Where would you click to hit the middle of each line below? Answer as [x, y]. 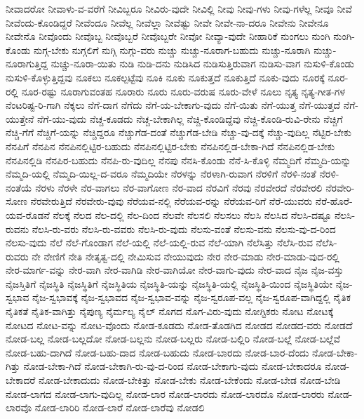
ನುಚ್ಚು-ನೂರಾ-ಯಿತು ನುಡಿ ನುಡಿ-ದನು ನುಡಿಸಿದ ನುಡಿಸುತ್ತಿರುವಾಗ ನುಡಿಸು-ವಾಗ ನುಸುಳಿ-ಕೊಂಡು [202, 64]
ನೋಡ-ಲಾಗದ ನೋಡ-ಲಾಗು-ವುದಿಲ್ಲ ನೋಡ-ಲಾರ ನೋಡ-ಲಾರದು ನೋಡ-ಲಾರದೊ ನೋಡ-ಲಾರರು [165, 393]
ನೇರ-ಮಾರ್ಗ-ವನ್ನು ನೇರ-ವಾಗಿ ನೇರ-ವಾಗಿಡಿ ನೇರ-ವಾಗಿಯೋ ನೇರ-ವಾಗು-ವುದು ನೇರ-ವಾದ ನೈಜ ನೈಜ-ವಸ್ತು [175, 270]
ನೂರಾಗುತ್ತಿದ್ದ [27, 64]
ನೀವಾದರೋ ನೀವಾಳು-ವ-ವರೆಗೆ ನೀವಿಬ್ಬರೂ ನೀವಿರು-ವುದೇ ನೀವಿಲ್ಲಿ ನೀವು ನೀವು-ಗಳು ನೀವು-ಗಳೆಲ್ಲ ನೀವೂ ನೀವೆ [179, 8]
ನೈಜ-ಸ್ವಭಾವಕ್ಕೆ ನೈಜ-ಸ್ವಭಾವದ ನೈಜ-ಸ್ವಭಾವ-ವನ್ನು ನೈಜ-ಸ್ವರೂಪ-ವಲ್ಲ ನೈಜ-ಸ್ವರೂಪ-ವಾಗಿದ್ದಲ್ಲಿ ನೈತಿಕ [191, 297]
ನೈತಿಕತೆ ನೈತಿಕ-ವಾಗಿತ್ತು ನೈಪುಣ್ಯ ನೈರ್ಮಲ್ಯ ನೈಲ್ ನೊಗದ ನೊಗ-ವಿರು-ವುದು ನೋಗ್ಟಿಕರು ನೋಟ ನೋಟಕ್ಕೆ [170, 311]
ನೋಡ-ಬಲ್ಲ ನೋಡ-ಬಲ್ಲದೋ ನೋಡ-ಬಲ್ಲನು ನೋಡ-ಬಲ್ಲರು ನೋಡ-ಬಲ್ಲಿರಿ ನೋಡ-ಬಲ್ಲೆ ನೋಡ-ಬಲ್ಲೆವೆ [173, 339]
